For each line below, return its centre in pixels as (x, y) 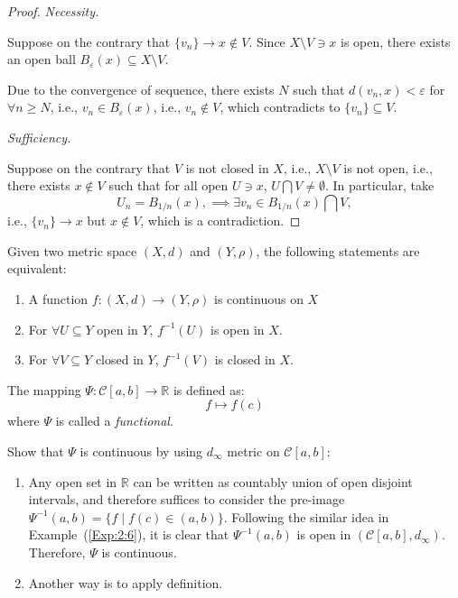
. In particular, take (379, 185)
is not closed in (227, 167)
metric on (253, 451)
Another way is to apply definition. (126, 582)
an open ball (42, 59)
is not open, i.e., (388, 167)
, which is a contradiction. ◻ (220, 221)
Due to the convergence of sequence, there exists (141, 89)
